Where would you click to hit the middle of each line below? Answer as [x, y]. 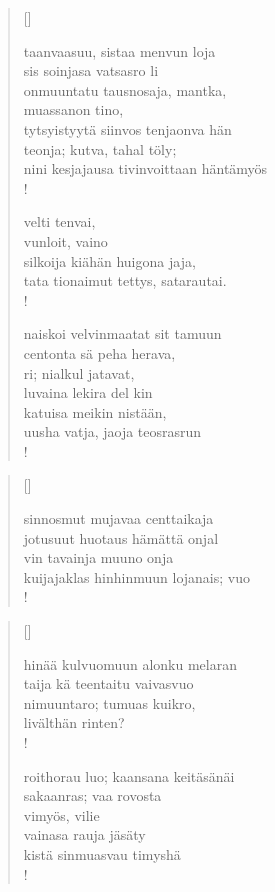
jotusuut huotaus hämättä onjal [121, 537]
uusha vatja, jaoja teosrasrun [112, 431]
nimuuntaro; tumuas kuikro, [109, 702]
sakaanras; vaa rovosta [92, 795]
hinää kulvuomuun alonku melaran [130, 663]
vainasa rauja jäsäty [84, 834]
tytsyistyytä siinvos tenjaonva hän [127, 128]
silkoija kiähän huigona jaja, [109, 260]
